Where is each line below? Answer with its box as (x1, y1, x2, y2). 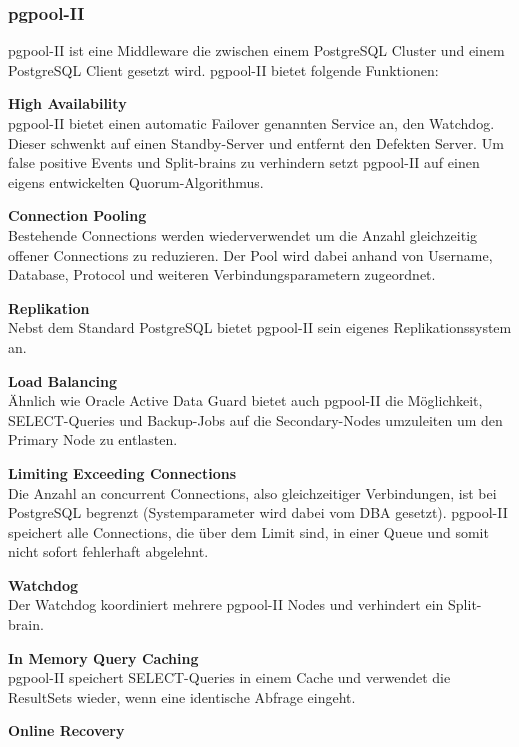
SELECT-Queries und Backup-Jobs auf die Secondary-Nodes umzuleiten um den (8, 409, 503, 430)
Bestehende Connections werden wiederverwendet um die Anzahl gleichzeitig (8, 224, 478, 245)
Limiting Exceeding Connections (8, 462, 237, 483)
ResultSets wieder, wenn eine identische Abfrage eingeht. (8, 686, 356, 707)
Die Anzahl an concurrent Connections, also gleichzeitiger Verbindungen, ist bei (8, 482, 497, 503)
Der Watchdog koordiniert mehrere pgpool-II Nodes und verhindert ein (8, 594, 444, 615)
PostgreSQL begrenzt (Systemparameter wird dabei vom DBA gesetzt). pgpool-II (8, 502, 508, 523)
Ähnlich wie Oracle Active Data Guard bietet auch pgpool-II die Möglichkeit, (8, 390, 483, 411)
